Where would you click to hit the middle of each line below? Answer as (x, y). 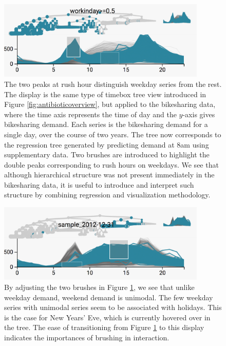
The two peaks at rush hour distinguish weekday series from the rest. (113, 84)
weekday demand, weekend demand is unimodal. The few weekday (109, 297)
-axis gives (199, 114)
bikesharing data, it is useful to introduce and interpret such (99, 184)
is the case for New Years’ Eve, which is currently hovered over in (107, 317)
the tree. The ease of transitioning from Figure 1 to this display (104, 327)
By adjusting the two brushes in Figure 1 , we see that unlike (99, 287)
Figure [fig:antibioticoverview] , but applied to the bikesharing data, (110, 104)
